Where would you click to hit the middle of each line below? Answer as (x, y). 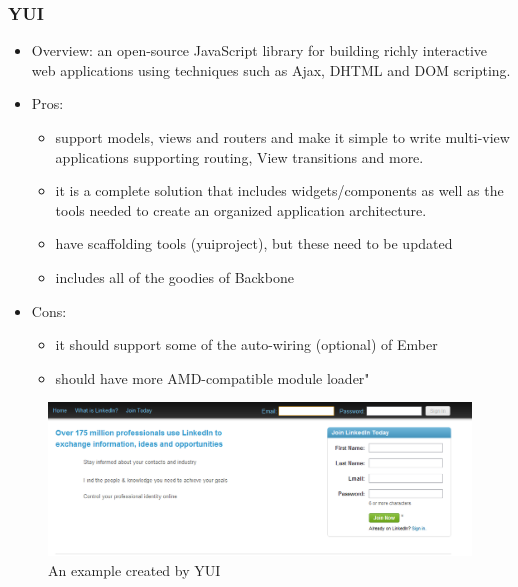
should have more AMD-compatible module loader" (212, 377)
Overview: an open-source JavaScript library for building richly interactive (259, 50)
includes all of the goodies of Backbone (174, 276)
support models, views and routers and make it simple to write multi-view (282, 137)
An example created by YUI (134, 569)
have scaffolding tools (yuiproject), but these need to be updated (254, 243)
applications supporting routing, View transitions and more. (239, 156)
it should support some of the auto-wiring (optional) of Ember (246, 344)
